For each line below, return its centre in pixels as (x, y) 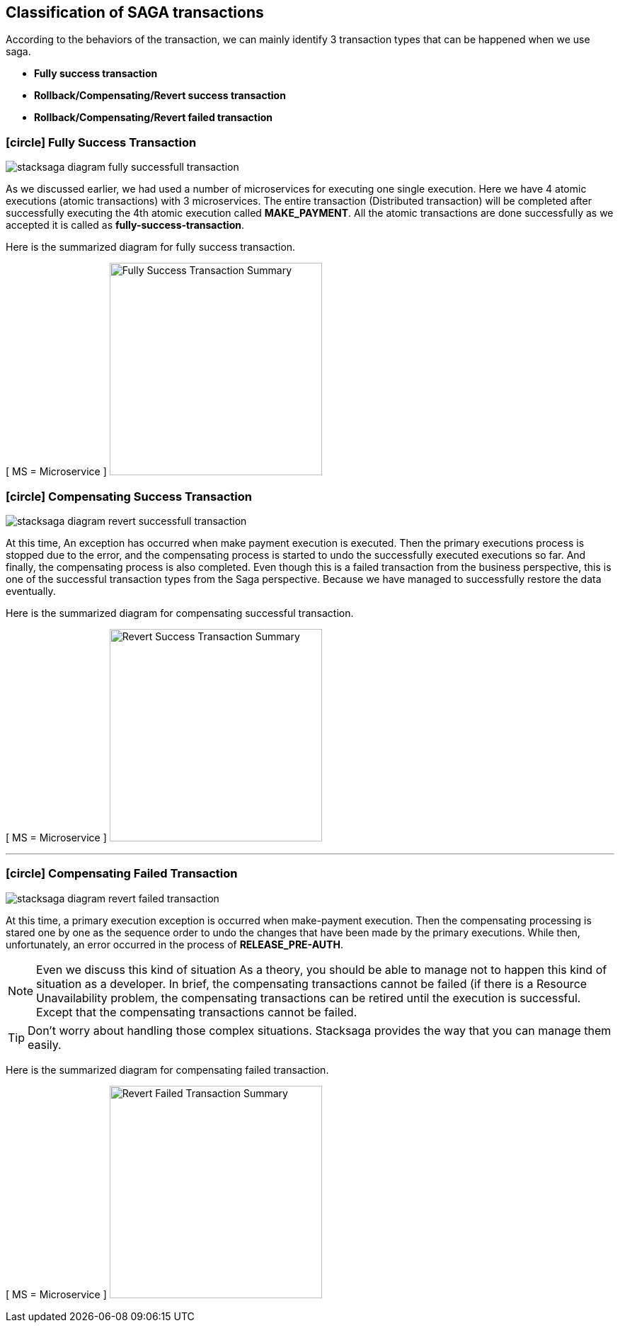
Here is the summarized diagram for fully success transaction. (151, 247)
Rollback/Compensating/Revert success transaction (160, 96)
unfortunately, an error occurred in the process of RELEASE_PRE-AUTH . (174, 944)
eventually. (31, 591)
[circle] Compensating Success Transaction (129, 496)
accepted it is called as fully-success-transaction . (125, 225)
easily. (45, 1044)
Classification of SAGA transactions (135, 12)
